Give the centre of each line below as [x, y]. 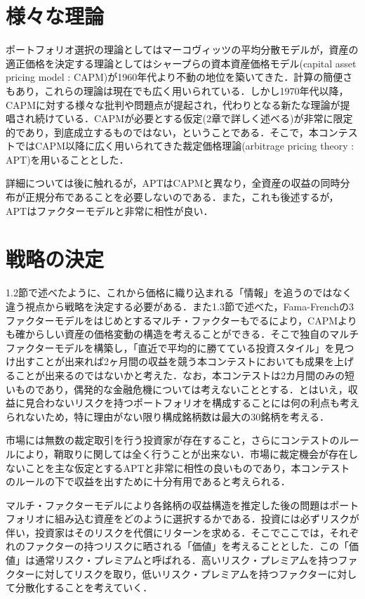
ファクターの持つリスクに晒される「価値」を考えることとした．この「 [187, 546]
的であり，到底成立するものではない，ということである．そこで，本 [162, 132]
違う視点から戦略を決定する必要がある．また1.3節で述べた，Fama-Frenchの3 [180, 306]
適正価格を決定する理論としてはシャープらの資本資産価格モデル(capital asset [181, 63]
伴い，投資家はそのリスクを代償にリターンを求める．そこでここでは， [168, 532]
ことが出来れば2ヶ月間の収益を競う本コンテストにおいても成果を [184, 361]
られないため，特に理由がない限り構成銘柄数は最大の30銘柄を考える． [167, 416]
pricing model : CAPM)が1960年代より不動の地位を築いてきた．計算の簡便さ [179, 77]
